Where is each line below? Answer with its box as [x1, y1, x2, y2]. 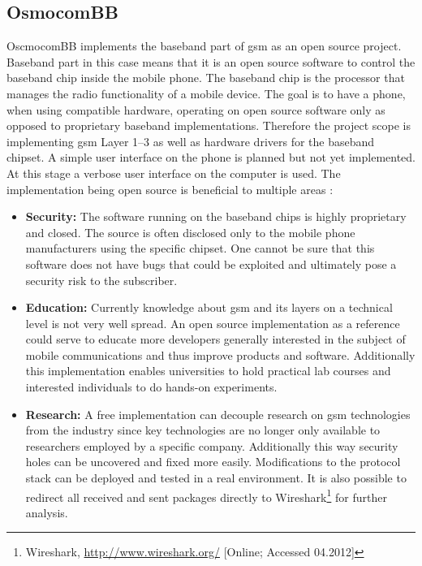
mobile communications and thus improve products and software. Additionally [25, 346, 416, 363]
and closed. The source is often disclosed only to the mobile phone [25, 223, 355, 240]
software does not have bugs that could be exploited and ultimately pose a [25, 255, 397, 272]
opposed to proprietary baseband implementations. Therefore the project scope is [6, 117, 411, 134]
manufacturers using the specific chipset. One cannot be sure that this [25, 240, 375, 257]
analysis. [25, 503, 68, 521]
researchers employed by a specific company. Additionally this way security [25, 437, 398, 454]
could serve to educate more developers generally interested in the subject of [25, 331, 406, 348]
